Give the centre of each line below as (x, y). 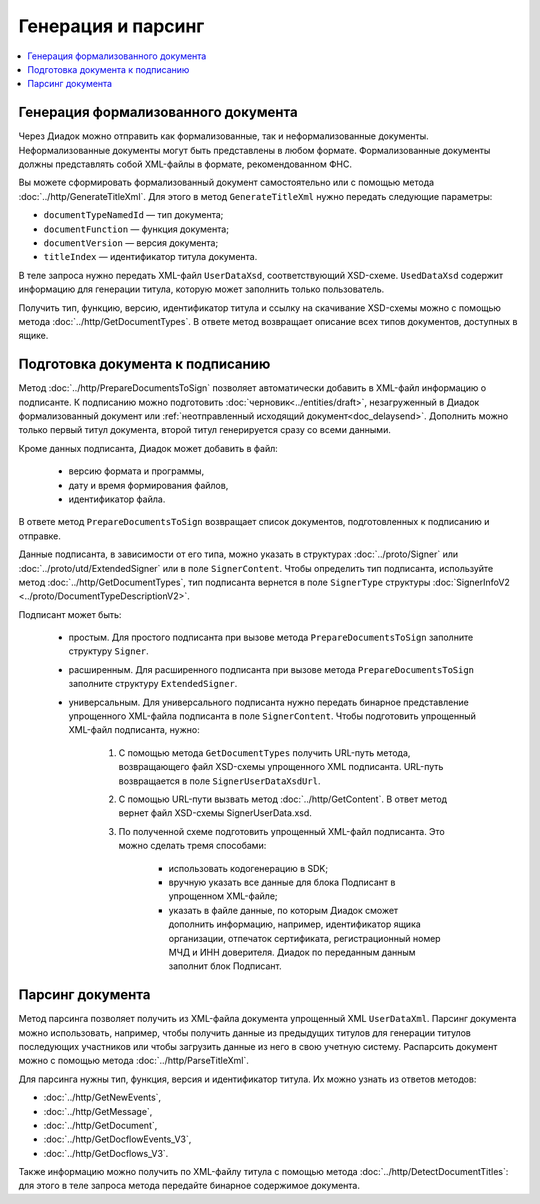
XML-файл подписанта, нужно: (134, 730)
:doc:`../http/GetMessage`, (98, 1111)
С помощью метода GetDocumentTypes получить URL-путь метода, (264, 752)
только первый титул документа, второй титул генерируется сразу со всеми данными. (205, 430)
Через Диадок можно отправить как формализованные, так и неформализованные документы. (223, 136)
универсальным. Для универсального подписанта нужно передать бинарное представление (268, 702)
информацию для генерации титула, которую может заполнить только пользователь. (201, 289)
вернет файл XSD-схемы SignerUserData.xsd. (215, 813)
